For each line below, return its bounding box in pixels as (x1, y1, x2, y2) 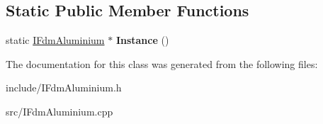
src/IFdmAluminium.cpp (6, 103, 113, 118)
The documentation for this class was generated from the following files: (6, 56, 318, 71)
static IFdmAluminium (6, 33, 105, 47)
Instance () (115, 33, 169, 47)
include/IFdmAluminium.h (6, 80, 122, 95)
